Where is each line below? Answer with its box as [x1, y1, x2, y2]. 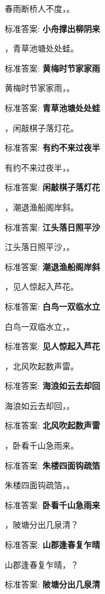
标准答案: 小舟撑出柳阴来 [5, 22, 100, 34]
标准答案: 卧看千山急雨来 [5, 498, 100, 511]
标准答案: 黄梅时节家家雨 [5, 61, 100, 74]
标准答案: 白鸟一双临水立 [5, 300, 100, 312]
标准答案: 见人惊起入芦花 [5, 340, 100, 352]
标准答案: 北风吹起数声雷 [5, 419, 100, 431]
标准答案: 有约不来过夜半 [5, 141, 100, 154]
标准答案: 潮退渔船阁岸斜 [5, 260, 100, 272]
